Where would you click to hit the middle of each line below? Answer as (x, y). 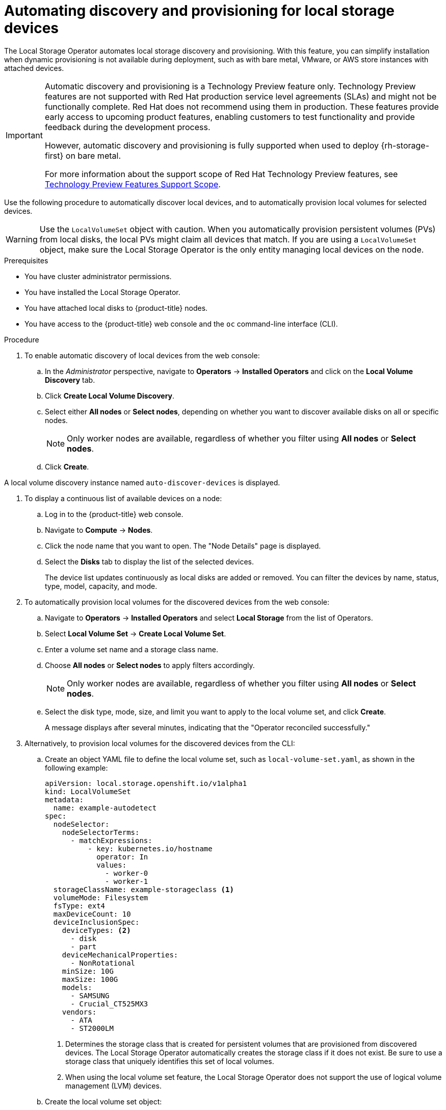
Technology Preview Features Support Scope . (133, 184)
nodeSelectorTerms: (101, 832)
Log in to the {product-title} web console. (114, 514)
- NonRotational (103, 963)
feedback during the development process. (127, 127)
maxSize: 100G (90, 979)
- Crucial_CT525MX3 (109, 1004)
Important (24, 135)
